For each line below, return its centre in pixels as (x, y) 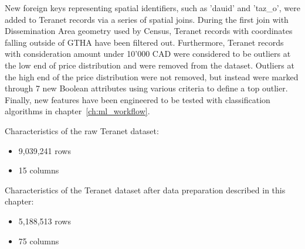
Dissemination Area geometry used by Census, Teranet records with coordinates (149, 31)
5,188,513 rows (45, 221)
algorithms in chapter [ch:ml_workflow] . (77, 111)
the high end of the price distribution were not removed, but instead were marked (152, 76)
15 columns (39, 170)
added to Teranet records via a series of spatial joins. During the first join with (147, 19)
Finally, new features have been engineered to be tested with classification (138, 99)
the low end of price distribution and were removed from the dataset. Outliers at (150, 65)
